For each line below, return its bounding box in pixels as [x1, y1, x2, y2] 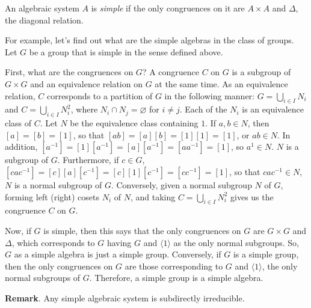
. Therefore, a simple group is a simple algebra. [89, 271, 263, 284]
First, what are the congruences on [5, 66, 134, 78]
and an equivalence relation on [30, 77, 143, 90]
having [106, 236, 132, 248]
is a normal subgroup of [14, 178, 102, 191]
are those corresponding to [125, 259, 223, 272]
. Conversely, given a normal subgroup [111, 178, 252, 191]
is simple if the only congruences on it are [91, 2, 245, 14]
